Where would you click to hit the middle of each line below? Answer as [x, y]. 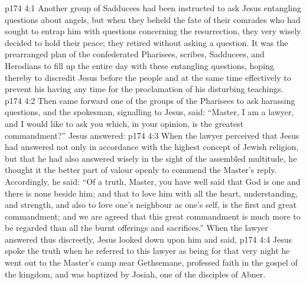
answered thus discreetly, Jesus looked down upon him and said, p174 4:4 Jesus [149, 239]
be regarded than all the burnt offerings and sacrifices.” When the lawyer [136, 228]
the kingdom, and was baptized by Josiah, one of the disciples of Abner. [135, 274]
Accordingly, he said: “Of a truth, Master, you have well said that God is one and [153, 181]
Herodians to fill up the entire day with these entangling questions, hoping [139, 65]
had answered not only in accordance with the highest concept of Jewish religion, [152, 147]
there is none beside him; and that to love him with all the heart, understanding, [151, 193]
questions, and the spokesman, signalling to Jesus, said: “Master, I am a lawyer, [149, 112]
